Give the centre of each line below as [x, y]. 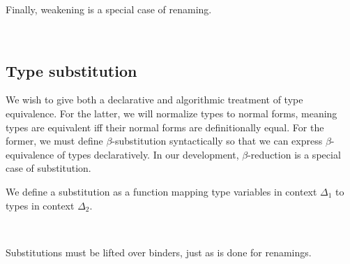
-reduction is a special [294, 154]
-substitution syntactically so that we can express [217, 141]
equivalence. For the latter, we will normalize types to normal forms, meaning [172, 113]
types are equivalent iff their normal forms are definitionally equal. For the [165, 127]
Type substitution [71, 70]
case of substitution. [48, 168]
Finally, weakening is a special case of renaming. [109, 9]
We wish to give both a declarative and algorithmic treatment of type [154, 100]
